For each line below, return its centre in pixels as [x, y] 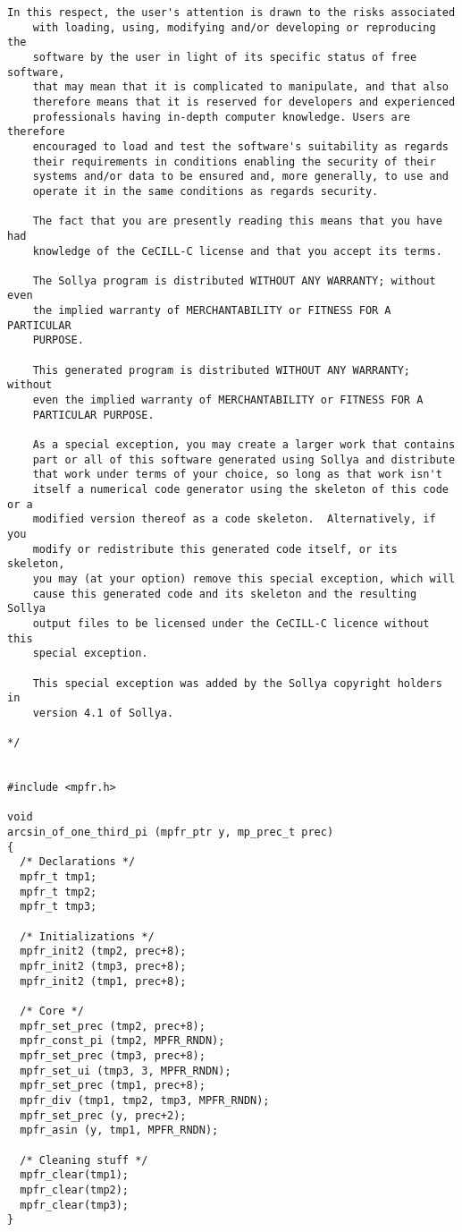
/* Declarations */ [78, 862]
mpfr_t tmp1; [59, 877]
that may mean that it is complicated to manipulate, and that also [240, 87]
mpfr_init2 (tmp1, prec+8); [103, 981]
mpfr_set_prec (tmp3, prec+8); [113, 1055]
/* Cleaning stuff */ [84, 1160]
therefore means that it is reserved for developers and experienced [244, 102]
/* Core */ [52, 1011]
